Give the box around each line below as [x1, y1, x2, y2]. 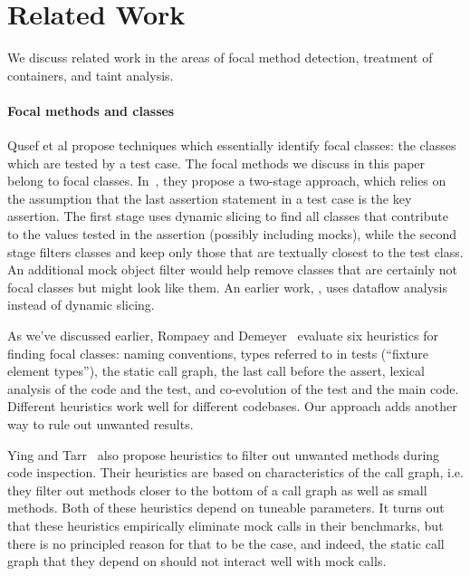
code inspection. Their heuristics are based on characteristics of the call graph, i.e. [7, 463, 464, 482]
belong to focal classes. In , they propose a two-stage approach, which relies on [7, 171, 446, 190]
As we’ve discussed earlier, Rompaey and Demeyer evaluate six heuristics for [7, 326, 438, 345]
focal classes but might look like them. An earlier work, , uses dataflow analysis [7, 277, 447, 296]
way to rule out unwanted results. [7, 415, 194, 434]
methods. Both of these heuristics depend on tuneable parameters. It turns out [7, 498, 445, 517]
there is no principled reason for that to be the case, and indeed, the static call [7, 533, 445, 552]
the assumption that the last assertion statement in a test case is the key [7, 188, 412, 207]
